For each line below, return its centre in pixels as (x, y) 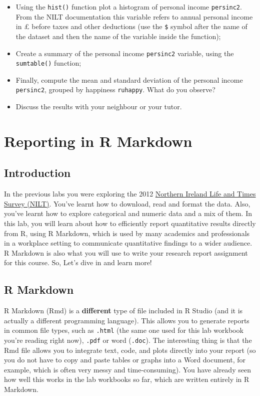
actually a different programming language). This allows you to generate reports (127, 320)
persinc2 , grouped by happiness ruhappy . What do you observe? (115, 89)
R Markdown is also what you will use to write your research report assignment (126, 252)
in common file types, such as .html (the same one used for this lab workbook (124, 330)
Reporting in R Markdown (98, 141)
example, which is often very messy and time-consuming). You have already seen (127, 369)
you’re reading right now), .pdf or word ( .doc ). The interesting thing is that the (128, 340)
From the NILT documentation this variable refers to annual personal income (134, 16)
